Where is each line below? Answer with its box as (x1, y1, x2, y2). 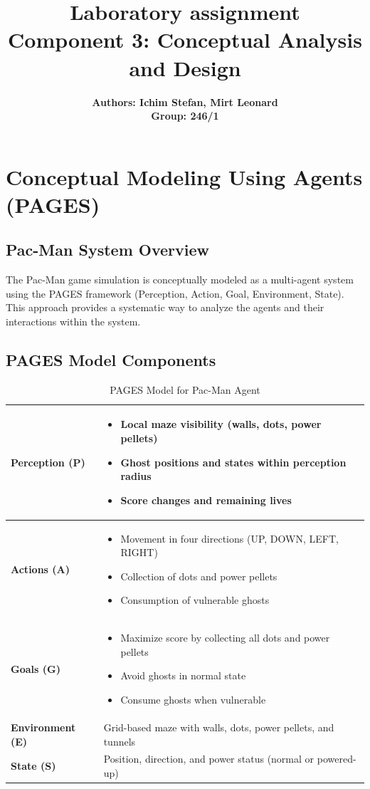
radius (120, 469, 152, 484)
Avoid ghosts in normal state (120, 668, 246, 683)
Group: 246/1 (151, 108, 219, 123)
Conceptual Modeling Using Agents (6, 162, 363, 191)
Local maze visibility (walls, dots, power (120, 417, 322, 432)
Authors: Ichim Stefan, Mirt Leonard (92, 94, 278, 109)
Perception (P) (11, 454, 85, 469)
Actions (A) (11, 562, 70, 577)
